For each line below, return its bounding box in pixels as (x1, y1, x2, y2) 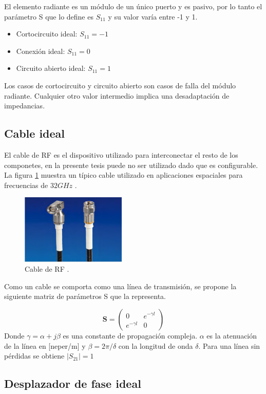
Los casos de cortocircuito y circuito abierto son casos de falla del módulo (4, 80, 236, 90)
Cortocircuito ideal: (16, 28, 78, 39)
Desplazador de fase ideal (4, 376, 141, 391)
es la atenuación (206, 330, 257, 341)
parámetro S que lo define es (4, 11, 93, 22)
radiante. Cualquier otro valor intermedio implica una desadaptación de (4, 90, 230, 101)
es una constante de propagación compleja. (63, 330, 198, 341)
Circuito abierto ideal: (16, 63, 86, 73)
